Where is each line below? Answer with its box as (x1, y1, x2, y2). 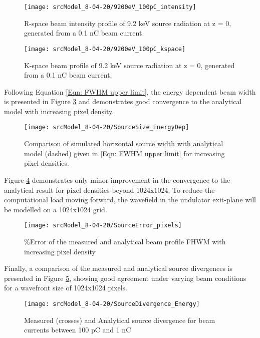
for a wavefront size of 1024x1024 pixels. (4, 282, 127, 293)
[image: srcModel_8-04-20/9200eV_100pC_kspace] (24, 45, 186, 53)
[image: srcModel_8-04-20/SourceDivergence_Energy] (24, 300, 200, 307)
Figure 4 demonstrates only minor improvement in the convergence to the (4, 174, 230, 185)
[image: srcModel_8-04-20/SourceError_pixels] (24, 222, 182, 229)
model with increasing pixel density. (4, 106, 114, 116)
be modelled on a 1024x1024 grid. (4, 204, 107, 214)
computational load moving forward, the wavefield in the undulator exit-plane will (4, 194, 256, 205)
